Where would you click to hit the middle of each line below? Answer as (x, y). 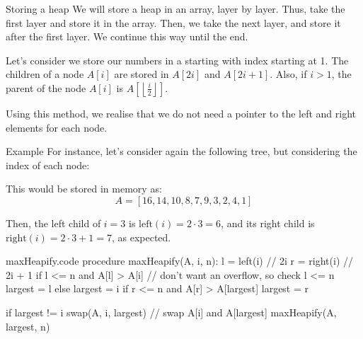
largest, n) (28, 326)
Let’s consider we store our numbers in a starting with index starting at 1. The (177, 60)
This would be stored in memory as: (84, 189)
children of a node (45, 74)
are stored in (142, 74)
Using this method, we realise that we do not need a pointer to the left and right (181, 113)
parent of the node (46, 87)
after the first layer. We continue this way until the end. (127, 36)
